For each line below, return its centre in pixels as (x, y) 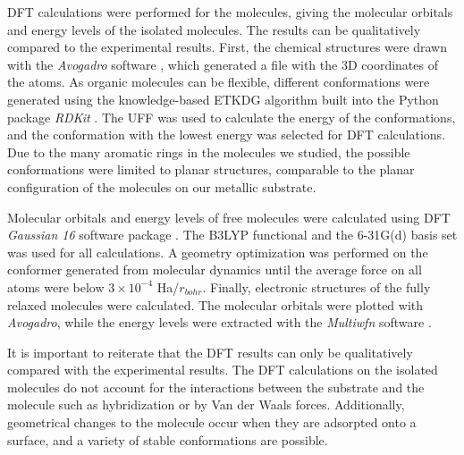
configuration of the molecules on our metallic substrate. (162, 186)
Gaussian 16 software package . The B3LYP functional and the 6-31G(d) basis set (232, 235)
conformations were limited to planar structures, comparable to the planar (211, 169)
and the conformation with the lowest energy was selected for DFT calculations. (227, 135)
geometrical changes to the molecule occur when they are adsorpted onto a (212, 422)
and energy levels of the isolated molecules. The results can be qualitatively (214, 29)
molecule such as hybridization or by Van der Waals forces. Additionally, (206, 404)
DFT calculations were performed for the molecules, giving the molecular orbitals (230, 12)
